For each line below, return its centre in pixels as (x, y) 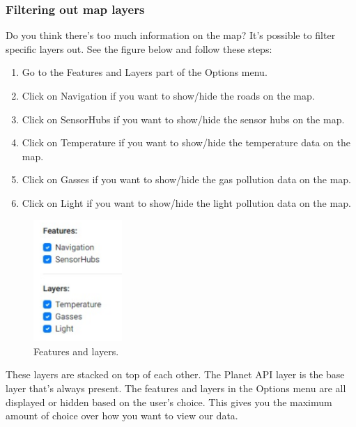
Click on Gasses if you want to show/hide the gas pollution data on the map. (186, 179)
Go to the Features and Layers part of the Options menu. (145, 72)
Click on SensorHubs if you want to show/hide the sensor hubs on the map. (183, 119)
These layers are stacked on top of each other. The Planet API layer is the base (175, 374)
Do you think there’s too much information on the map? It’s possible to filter (171, 35)
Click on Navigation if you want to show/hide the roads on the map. (168, 95)
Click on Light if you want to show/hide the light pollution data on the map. (186, 202)
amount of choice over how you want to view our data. (122, 416)
